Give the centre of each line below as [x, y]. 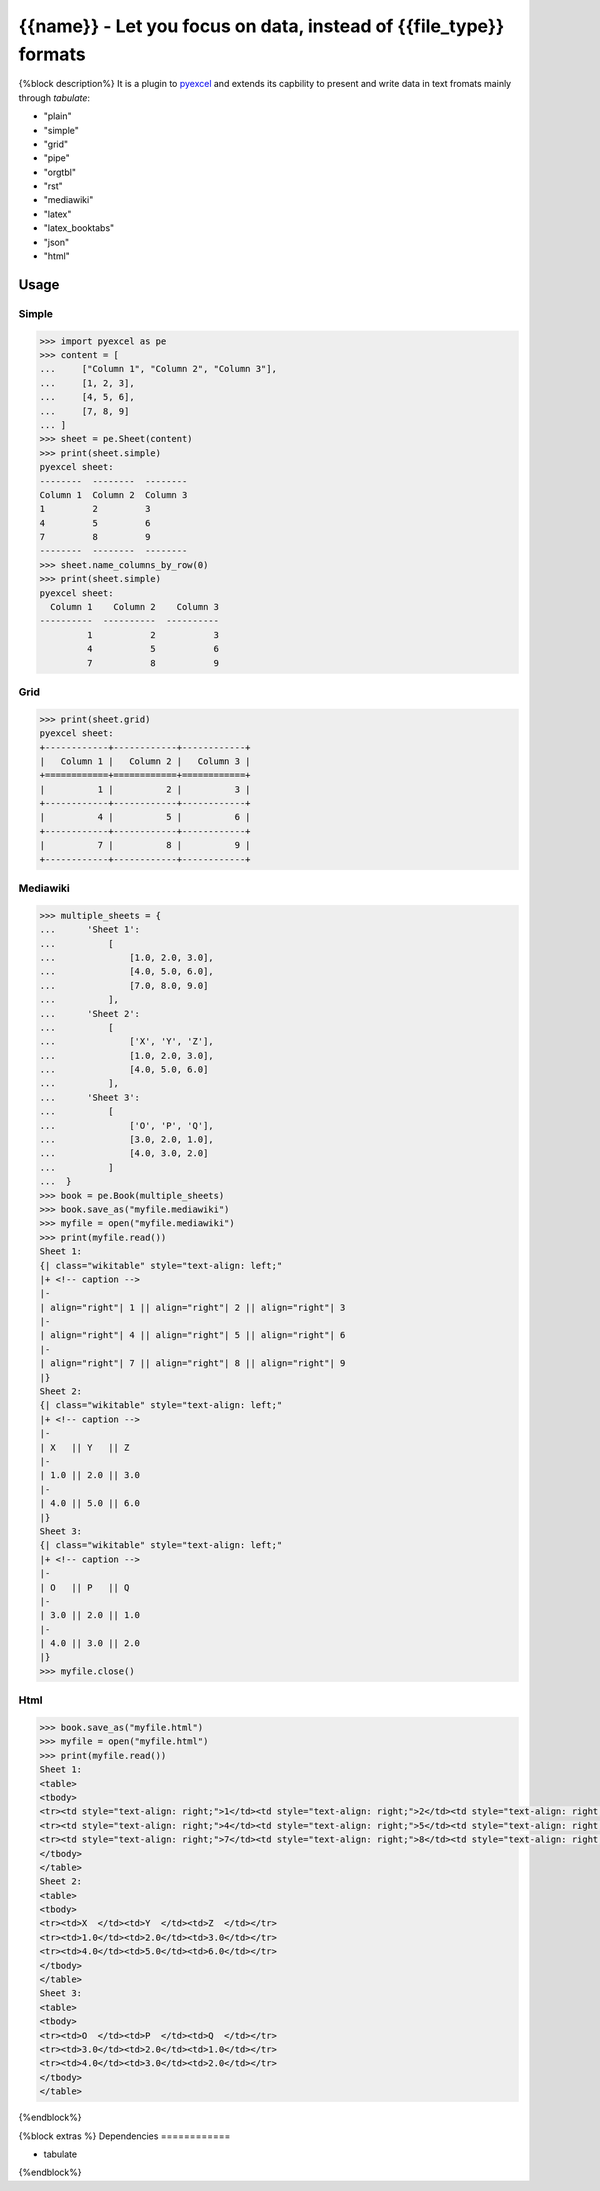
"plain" [57, 116]
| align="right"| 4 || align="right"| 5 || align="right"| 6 [192, 1335]
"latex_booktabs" [79, 228]
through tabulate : [54, 97]
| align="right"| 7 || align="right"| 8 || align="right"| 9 [192, 1363]
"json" [56, 242]
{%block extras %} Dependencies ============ [124, 2136]
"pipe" [56, 158]
